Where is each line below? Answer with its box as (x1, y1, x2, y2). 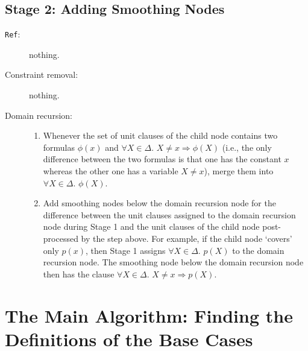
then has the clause (43, 267, 115, 280)
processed (43, 232, 78, 244)
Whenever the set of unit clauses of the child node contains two (43, 129, 278, 142)
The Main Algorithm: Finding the (5, 303, 293, 327)
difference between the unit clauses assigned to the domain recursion (43, 208, 296, 221)
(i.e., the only (222, 141, 272, 153)
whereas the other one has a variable (43, 165, 178, 177)
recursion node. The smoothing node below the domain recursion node (43, 256, 304, 268)
